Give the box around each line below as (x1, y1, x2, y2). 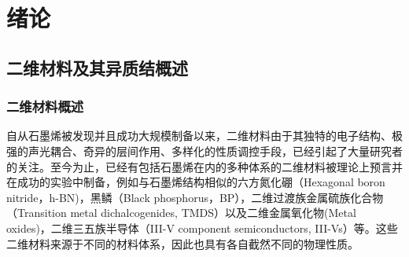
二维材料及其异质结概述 (6, 55, 188, 79)
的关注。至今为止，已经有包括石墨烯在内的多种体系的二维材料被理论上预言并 (6, 158, 403, 174)
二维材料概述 (6, 97, 84, 116)
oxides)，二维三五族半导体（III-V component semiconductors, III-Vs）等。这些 (6, 219, 398, 236)
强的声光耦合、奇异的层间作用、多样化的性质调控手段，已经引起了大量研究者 (6, 142, 403, 159)
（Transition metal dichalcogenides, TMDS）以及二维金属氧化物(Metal (6, 204, 356, 221)
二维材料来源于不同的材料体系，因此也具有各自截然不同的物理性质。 (6, 235, 359, 251)
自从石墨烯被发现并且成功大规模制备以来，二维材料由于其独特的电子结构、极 (6, 127, 403, 144)
